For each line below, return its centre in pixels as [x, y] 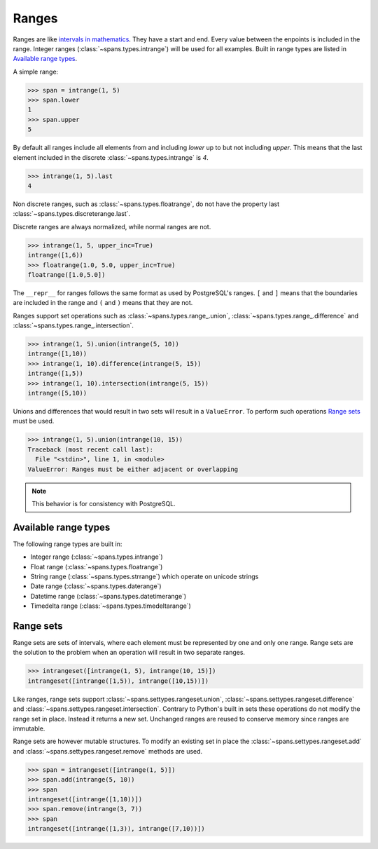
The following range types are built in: [68, 544]
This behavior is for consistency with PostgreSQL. [104, 503]
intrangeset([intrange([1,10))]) [85, 799]
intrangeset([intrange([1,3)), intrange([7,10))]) [117, 829]
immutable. [29, 728]
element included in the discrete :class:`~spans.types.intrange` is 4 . [111, 157]
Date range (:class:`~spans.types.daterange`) [96, 586]
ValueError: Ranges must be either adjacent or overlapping [133, 469]
